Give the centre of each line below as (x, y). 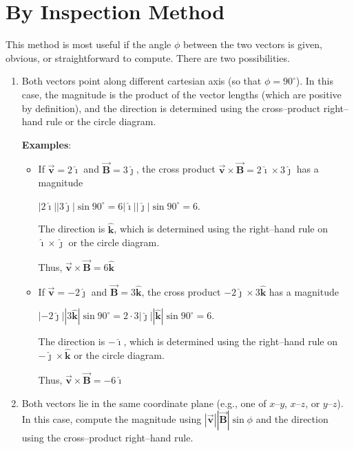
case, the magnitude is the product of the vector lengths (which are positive (181, 94)
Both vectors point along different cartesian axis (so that (142, 81)
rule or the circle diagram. (101, 121)
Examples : (46, 144)
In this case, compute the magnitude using (112, 419)
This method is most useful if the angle (88, 44)
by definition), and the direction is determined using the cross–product (171, 108)
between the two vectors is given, (252, 44)
